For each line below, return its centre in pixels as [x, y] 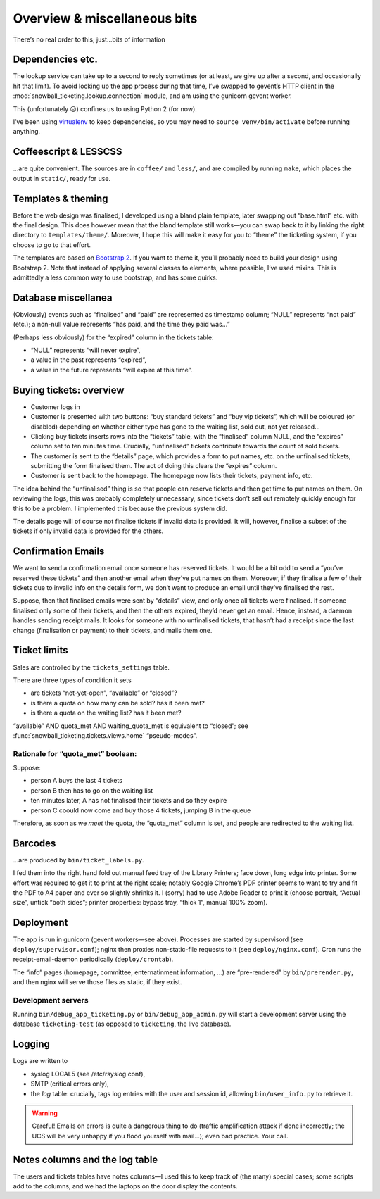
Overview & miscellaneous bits [105, 18]
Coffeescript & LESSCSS [68, 152]
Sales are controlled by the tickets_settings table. [91, 667]
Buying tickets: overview [69, 390]
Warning [45, 1113]
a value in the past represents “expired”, [89, 360]
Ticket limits [40, 650]
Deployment [40, 923]
